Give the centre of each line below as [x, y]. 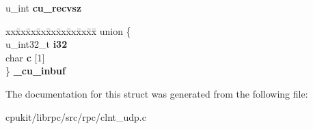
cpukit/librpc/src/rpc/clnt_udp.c [76, 116]
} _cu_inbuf [36, 71]
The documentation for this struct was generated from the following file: [157, 93]
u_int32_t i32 [37, 44]
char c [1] [25, 57]
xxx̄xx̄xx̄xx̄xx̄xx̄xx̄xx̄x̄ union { [68, 30]
